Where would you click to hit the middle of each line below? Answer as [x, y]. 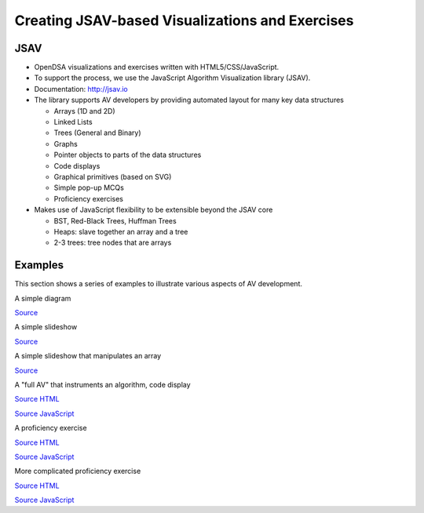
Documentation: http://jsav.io [81, 89]
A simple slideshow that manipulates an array [88, 356]
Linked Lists [73, 122]
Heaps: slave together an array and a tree [121, 231]
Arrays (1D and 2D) [84, 111]
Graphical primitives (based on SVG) [113, 176]
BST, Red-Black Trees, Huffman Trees [115, 220]
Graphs [66, 144]
